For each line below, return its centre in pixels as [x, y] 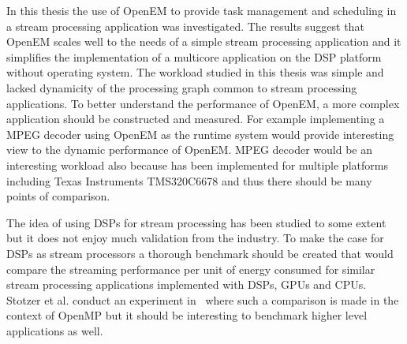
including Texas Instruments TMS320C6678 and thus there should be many [189, 180]
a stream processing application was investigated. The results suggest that [185, 26]
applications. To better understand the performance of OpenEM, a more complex [203, 103]
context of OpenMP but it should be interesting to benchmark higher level [187, 315]
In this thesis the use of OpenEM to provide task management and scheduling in [202, 10]
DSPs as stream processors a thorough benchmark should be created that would [200, 253]
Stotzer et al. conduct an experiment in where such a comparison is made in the [203, 299]
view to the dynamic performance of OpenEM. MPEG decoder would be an [190, 150]
